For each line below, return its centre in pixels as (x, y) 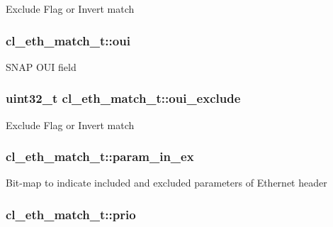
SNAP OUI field (41, 66)
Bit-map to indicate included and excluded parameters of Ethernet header (166, 183)
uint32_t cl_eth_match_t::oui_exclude (123, 98)
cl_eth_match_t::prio (71, 214)
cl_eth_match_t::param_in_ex (100, 156)
